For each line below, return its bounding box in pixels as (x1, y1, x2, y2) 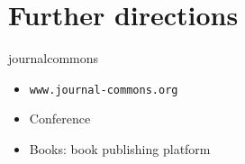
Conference (29, 109, 91, 128)
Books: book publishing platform (29, 139, 211, 158)
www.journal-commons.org (29, 83, 178, 96)
